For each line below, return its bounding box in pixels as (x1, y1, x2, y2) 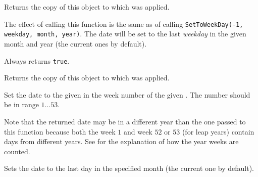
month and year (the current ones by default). (4, 38, 147, 49)
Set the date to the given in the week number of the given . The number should (4, 89, 250, 100)
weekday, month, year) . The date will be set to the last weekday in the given (4, 28, 246, 39)
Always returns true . (4, 55, 70, 66)
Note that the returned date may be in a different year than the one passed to (4, 116, 246, 126)
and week (123, 126, 152, 137)
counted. (4, 146, 30, 156)
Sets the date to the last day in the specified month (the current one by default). (4, 163, 254, 173)
